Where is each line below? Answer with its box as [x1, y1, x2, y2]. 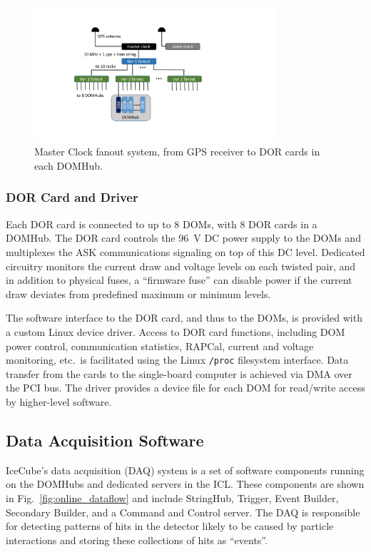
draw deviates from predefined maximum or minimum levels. [6, 286, 271, 301]
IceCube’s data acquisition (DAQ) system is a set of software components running [6, 462, 365, 477]
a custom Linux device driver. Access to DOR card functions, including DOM [6, 324, 345, 339]
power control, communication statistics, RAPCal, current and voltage [6, 338, 314, 353]
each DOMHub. [34, 158, 103, 173]
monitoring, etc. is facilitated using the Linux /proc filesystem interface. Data [6, 352, 349, 367]
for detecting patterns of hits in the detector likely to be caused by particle [6, 518, 334, 533]
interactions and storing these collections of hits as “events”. [6, 532, 268, 547]
